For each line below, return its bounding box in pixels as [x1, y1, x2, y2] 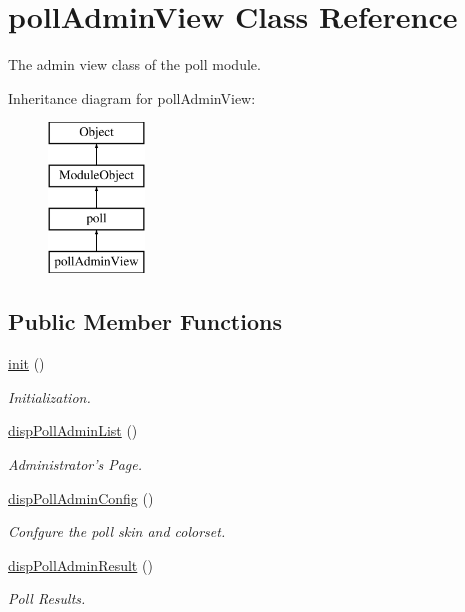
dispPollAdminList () [8, 420, 138, 441]
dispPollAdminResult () [8, 554, 153, 575]
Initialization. [8, 386, 91, 407]
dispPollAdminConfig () [8, 487, 154, 508]
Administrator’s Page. [8, 454, 143, 475]
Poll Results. [8, 588, 86, 609]
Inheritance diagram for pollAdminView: [8, 87, 256, 108]
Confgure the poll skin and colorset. [8, 521, 226, 542]
